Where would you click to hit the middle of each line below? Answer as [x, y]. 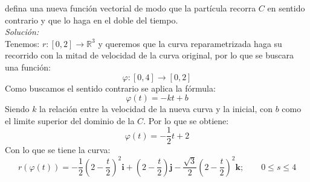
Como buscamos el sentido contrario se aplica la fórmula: [110, 88]
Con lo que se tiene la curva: [58, 150]
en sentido [286, 8]
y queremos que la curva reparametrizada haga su [190, 43]
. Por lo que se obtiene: [186, 120]
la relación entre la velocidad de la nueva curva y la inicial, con [156, 109]
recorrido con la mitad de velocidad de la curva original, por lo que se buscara [149, 55]
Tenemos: [22, 43]
